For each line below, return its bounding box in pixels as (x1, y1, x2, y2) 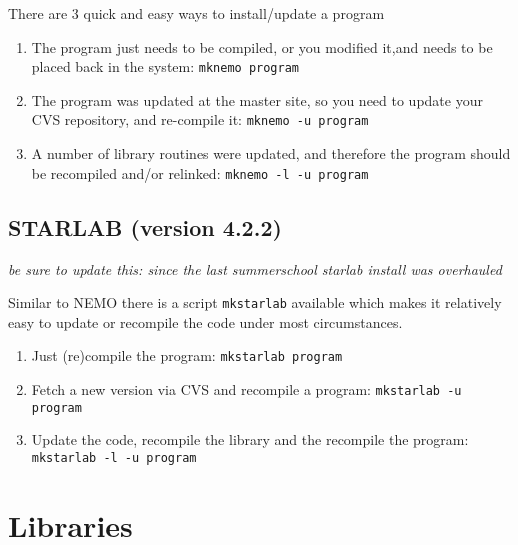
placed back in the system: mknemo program (31, 56, 299, 77)
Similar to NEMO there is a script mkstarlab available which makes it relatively (8, 292, 502, 313)
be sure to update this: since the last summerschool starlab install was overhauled (8, 258, 502, 279)
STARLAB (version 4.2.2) (8, 211, 282, 242)
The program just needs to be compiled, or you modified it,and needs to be (31, 36, 493, 57)
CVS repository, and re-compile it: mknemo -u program (31, 109, 369, 130)
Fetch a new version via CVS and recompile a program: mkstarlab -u (31, 379, 462, 400)
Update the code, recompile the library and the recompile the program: (31, 429, 469, 450)
